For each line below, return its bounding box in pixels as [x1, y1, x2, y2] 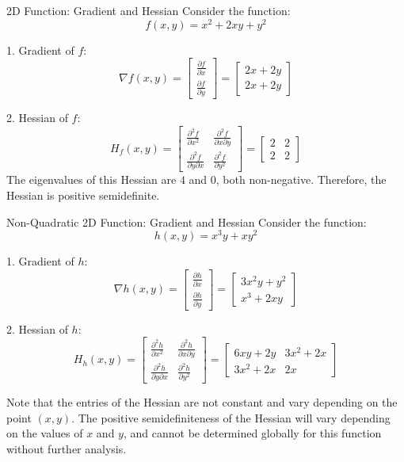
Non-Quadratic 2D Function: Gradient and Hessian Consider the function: [6, 213, 367, 230]
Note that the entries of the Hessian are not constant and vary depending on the [6, 394, 398, 410]
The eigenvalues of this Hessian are [6, 171, 177, 188]
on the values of [6, 425, 83, 441]
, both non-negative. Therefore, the [215, 171, 387, 188]
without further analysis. [6, 440, 127, 456]
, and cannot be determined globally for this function [123, 425, 382, 441]
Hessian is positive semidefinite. [6, 187, 160, 204]
